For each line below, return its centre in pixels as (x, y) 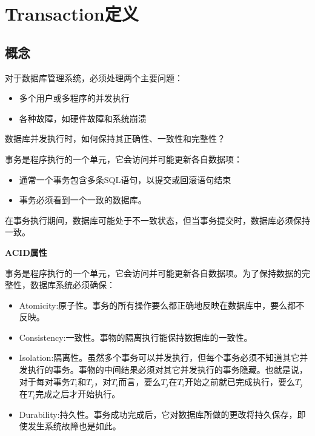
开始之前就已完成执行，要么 (240, 381)
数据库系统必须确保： (72, 285)
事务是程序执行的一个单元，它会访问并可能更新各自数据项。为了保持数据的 (153, 273)
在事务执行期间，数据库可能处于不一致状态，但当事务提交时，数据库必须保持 (157, 220)
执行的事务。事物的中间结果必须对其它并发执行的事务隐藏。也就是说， (167, 370)
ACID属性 (26, 252)
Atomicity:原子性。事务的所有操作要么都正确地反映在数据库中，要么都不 (162, 305)
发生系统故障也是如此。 (74, 426)
